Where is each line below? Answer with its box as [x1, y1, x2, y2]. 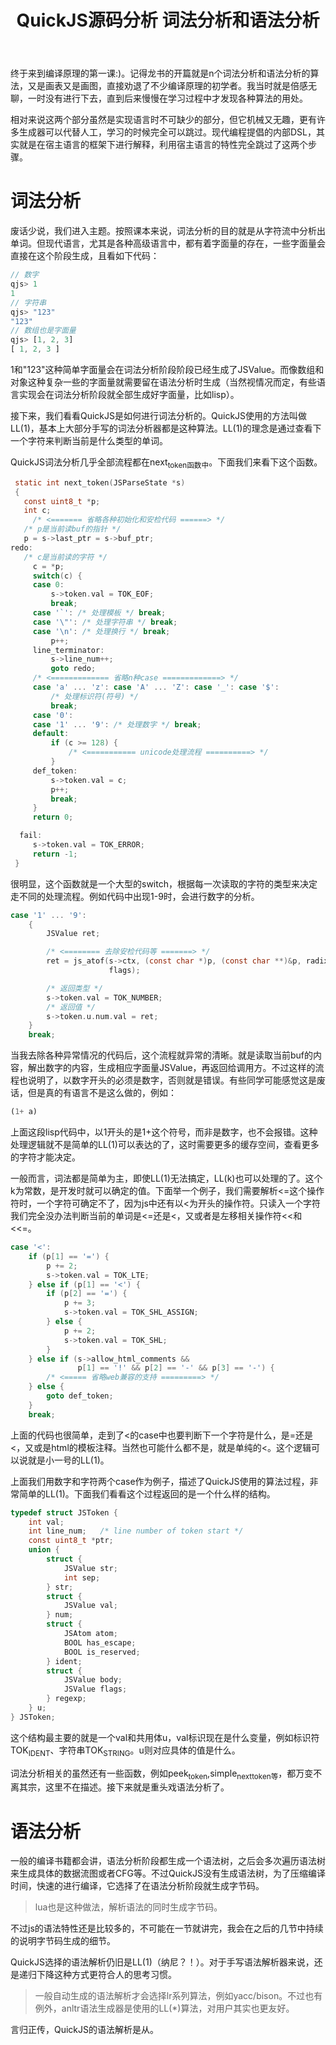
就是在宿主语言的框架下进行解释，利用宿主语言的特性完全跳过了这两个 [18, 139, 308, 151]
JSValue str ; [63, 1563, 118, 1573]
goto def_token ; [46, 1391, 114, 1401]
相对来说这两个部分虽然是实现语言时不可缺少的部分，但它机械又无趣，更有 [10, 114, 317, 126]
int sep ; [63, 1572, 101, 1583]
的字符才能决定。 [10, 1151, 81, 1163]
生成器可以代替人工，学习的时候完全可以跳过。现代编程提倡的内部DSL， [18, 126, 317, 138]
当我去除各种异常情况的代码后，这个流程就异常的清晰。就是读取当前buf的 [10, 1049, 314, 1061]
